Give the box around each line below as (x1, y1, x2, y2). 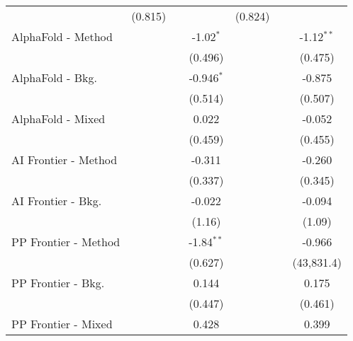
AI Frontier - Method (11, 151, 118, 168)
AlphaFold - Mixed (11, 110, 106, 127)
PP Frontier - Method (11, 233, 121, 250)
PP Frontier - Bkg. (11, 274, 105, 291)
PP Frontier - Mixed (11, 316, 113, 332)
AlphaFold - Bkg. (11, 69, 97, 86)
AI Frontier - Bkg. (11, 192, 102, 209)
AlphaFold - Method (11, 28, 113, 45)
